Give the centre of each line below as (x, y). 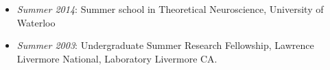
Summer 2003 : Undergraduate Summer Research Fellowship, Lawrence (165, 45)
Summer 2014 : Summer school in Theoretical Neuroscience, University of (170, 9)
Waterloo (36, 22)
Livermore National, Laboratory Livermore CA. (117, 58)
